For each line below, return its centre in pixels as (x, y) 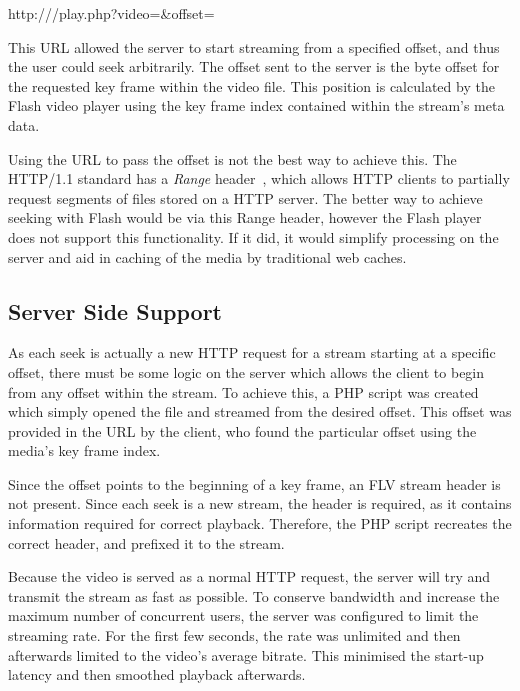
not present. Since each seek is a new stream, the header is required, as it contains (260, 503)
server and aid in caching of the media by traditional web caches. (207, 256)
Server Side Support (115, 310)
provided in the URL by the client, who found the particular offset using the (242, 430)
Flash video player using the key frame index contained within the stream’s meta (256, 105)
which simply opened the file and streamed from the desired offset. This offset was (260, 411)
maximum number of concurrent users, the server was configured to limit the (243, 615)
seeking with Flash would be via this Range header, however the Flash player (245, 217)
